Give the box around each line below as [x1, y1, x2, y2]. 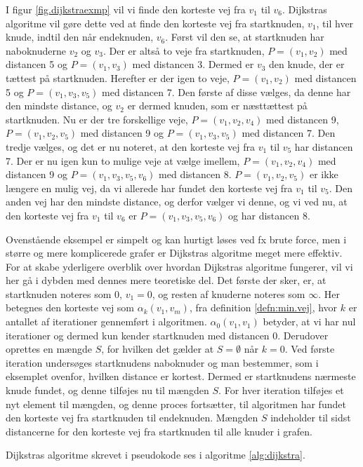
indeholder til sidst [270, 410, 351, 425]
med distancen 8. [159, 167, 232, 182]
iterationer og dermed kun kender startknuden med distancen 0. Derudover [6, 327, 329, 342]
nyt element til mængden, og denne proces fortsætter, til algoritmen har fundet [6, 396, 346, 411]
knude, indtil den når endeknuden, [6, 29, 154, 44]
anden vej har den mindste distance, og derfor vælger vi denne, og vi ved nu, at [6, 194, 348, 209]
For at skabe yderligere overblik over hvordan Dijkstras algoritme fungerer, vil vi [6, 259, 353, 273]
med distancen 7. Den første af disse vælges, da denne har [102, 84, 351, 99]
